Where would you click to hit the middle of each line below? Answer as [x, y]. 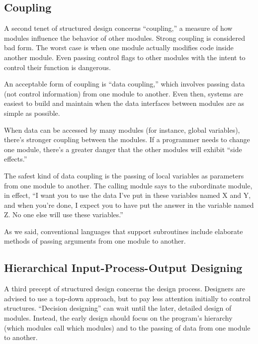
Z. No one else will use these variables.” [64, 215]
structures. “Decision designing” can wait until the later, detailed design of [118, 308]
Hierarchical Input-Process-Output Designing [123, 268]
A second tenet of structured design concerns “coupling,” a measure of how [118, 28]
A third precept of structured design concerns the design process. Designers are [125, 289]
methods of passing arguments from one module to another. [95, 241]
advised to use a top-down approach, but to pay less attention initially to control [127, 298]
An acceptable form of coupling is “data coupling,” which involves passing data [125, 84]
